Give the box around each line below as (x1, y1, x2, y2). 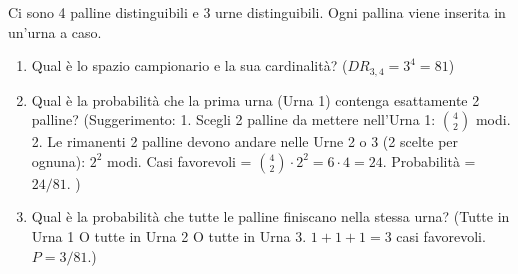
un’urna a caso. (8, 21, 102, 42)
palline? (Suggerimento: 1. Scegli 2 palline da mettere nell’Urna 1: (31, 109, 436, 130)
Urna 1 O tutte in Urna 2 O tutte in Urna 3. (31, 226, 307, 247)
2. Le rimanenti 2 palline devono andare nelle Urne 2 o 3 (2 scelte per (31, 131, 459, 152)
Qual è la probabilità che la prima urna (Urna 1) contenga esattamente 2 (31, 89, 480, 110)
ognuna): (31, 150, 86, 171)
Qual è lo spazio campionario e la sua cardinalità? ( (31, 55, 348, 76)
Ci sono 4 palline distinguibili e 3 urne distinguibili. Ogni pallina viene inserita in (8, 2, 506, 22)
